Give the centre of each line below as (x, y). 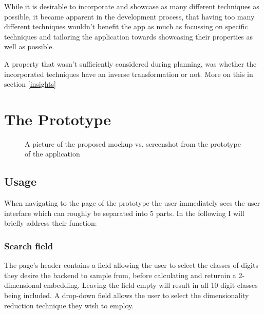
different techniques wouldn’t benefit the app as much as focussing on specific (126, 26)
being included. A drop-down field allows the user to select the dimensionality (127, 295)
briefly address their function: (51, 223)
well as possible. (29, 46)
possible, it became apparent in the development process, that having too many (129, 16)
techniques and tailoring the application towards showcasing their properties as (129, 36)
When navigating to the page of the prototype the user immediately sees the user (132, 203)
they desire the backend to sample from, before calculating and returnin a (120, 275)
